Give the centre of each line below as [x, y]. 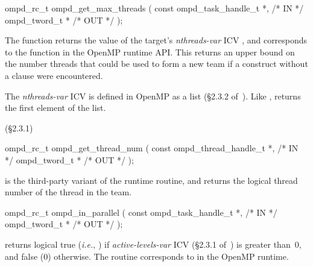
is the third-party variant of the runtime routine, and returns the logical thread [151, 180]
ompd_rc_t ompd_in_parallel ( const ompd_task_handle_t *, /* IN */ [141, 212]
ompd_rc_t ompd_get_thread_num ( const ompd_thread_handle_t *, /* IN [152, 148]
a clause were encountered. [54, 75]
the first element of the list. [55, 108]
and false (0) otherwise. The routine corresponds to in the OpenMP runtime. [147, 256]
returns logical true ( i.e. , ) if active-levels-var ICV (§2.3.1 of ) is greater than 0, [153, 244]
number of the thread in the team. [68, 192]
